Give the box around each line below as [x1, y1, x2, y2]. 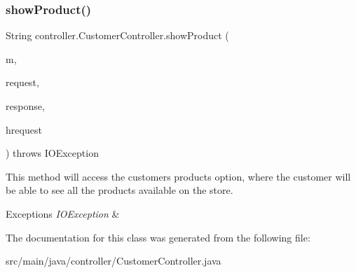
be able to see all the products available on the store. [6, 183, 233, 197]
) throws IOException [6, 146, 99, 160]
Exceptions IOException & [6, 206, 120, 220]
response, [6, 99, 45, 113]
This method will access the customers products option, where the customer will [6, 169, 351, 183]
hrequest [6, 122, 42, 136]
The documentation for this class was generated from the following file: [6, 230, 310, 244]
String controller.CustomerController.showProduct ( [6, 28, 229, 43]
